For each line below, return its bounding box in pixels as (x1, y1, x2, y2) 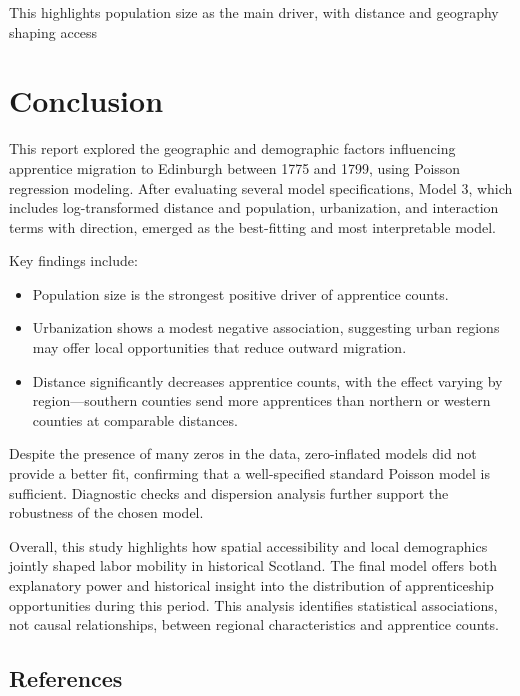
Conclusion (9, 80, 164, 121)
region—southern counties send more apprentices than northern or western (32, 390, 491, 411)
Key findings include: (9, 250, 138, 271)
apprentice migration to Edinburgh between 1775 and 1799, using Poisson (9, 157, 461, 178)
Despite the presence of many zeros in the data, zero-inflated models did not (9, 443, 477, 464)
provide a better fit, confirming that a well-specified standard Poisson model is (9, 463, 491, 484)
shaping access (9, 21, 98, 42)
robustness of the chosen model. (9, 502, 204, 523)
